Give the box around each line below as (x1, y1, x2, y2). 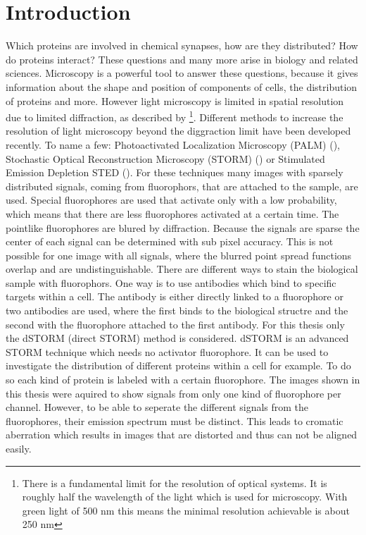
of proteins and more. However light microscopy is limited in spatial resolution (6, 93, 344, 108)
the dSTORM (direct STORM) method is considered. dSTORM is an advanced (6, 331, 349, 345)
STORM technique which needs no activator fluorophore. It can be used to (6, 344, 329, 359)
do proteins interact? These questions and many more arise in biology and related (6, 51, 358, 66)
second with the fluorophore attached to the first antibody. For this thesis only (6, 316, 345, 331)
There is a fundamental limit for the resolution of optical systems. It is (22, 475, 327, 490)
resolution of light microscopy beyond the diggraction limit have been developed (6, 123, 351, 138)
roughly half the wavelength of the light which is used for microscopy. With (22, 489, 348, 504)
